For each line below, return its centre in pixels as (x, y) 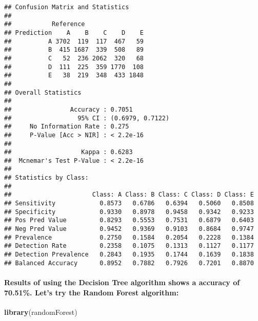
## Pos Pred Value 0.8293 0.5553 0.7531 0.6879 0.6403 (129, 220)
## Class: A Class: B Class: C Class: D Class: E (129, 195)
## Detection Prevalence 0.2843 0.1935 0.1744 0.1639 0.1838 (129, 255)
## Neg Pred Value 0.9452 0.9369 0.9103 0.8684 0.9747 (129, 229)
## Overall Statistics (43, 92)
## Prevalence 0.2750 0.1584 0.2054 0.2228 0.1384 (129, 237)
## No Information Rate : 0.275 (67, 127)
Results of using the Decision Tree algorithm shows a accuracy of (122, 282)
